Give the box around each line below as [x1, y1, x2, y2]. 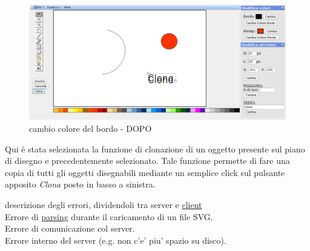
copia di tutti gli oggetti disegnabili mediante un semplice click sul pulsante [5, 166, 285, 178]
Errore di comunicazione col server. [5, 222, 135, 235]
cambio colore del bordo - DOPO [29, 122, 152, 135]
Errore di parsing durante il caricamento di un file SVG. [5, 210, 213, 223]
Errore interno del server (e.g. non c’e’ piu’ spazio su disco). [5, 233, 226, 246]
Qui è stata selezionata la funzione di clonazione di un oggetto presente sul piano [5, 142, 305, 155]
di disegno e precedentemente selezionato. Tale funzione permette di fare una [5, 154, 290, 167]
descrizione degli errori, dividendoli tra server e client [5, 198, 202, 211]
